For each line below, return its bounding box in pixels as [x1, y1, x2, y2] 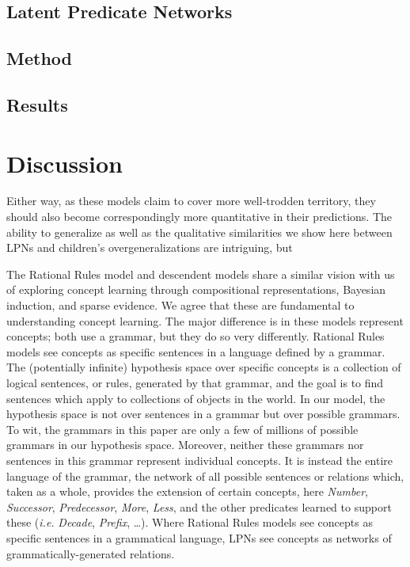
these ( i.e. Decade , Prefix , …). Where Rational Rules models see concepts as [6, 514, 373, 531]
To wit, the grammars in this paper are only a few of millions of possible [6, 420, 359, 437]
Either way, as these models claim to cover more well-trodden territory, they [6, 192, 376, 209]
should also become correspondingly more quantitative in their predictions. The [6, 208, 393, 225]
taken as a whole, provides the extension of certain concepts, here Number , [6, 483, 368, 500]
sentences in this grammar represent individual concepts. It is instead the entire [6, 451, 393, 468]
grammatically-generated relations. [6, 545, 175, 561]
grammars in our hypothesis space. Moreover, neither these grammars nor [6, 436, 364, 453]
